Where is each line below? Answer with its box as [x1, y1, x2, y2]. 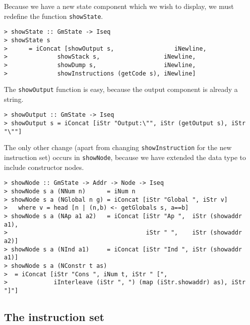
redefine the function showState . [4, 10, 103, 21]
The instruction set [4, 309, 105, 324]
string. [4, 93, 24, 104]
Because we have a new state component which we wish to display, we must [4, 1, 234, 11]
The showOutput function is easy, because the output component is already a [4, 84, 238, 94]
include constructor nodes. [4, 162, 84, 172]
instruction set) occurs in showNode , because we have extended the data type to [4, 152, 246, 162]
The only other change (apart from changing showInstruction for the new [4, 142, 232, 153]
